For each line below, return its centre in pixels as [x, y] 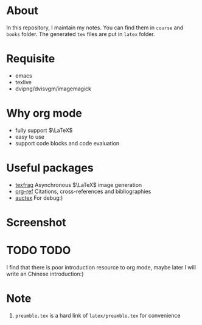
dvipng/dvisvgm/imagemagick [53, 89]
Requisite [31, 59]
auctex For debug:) [39, 198]
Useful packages [50, 168]
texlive [23, 82]
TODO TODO [39, 250]
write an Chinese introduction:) [45, 274]
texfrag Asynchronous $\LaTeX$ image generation [78, 184]
